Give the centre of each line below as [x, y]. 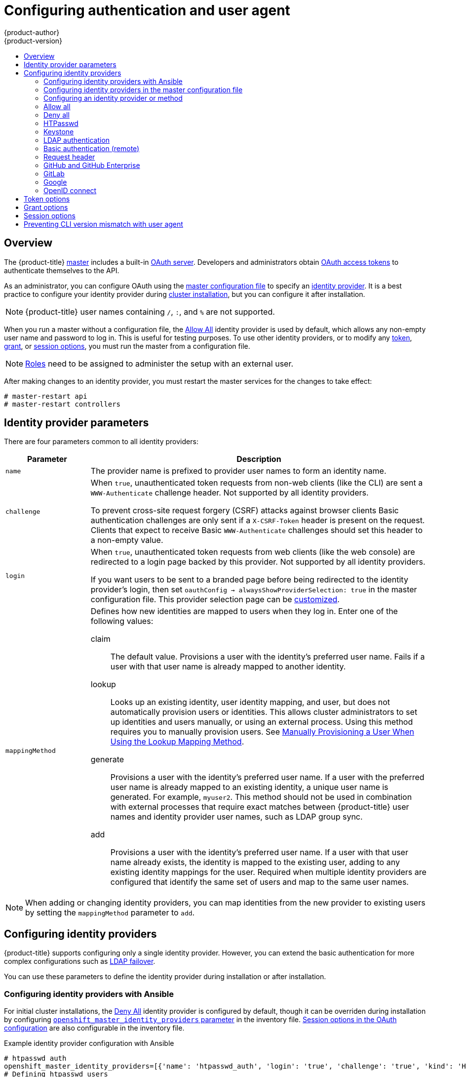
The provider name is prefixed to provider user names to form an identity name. [238, 471]
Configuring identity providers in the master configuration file [143, 89]
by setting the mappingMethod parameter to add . [110, 913]
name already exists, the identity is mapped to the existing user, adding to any [255, 862]
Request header [69, 157]
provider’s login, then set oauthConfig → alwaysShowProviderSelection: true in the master [254, 590]
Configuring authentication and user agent [147, 10]
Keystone [59, 131]
